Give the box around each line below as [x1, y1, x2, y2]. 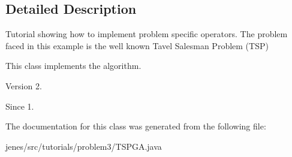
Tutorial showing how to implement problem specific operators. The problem [5, 28, 288, 40]
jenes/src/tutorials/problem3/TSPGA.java [5, 140, 162, 152]
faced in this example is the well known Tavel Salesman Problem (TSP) [5, 39, 269, 52]
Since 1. [5, 99, 34, 112]
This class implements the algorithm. [5, 59, 142, 72]
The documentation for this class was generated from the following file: [5, 120, 266, 132]
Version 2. [5, 79, 42, 92]
